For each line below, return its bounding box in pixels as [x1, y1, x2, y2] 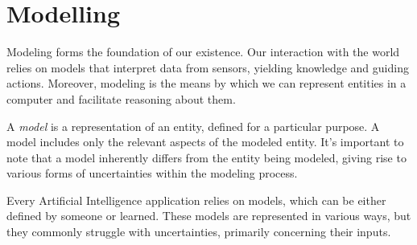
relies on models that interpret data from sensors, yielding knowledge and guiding [6, 59, 409, 76]
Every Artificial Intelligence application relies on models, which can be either [6, 191, 386, 208]
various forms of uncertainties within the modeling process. [6, 165, 298, 182]
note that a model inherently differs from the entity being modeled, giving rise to [6, 149, 407, 165]
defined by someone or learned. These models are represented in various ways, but [6, 207, 411, 224]
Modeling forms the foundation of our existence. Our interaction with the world [6, 43, 400, 60]
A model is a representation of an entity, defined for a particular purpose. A [6, 117, 380, 134]
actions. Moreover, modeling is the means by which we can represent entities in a [6, 75, 407, 92]
